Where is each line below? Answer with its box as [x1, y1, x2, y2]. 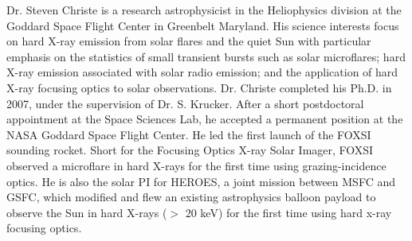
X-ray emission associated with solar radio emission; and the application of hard [6, 64, 398, 80]
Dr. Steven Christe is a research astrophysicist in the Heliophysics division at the [6, 2, 402, 17]
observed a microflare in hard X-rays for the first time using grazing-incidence [6, 157, 386, 173]
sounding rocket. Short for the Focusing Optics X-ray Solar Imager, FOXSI [6, 142, 374, 158]
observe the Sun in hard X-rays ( [6, 204, 167, 220]
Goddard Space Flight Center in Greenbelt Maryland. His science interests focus [6, 17, 399, 33]
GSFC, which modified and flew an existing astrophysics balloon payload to [6, 189, 376, 205]
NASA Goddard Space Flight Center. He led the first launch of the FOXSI [6, 126, 371, 142]
